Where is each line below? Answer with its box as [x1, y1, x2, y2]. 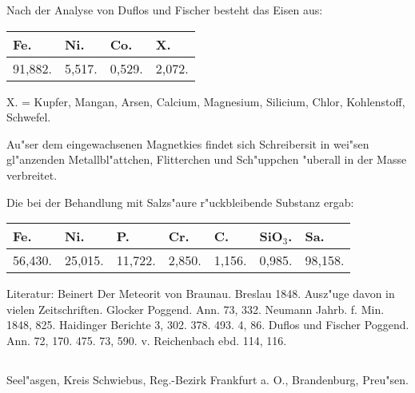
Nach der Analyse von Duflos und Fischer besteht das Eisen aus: [6, 2, 323, 18]
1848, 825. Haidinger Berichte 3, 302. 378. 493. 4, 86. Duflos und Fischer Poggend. [6, 316, 409, 333]
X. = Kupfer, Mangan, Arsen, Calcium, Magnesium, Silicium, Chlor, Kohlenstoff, [6, 93, 405, 109]
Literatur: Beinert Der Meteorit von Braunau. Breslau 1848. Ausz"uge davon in [6, 285, 395, 302]
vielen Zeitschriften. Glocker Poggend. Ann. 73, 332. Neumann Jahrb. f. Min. [6, 300, 385, 317]
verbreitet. [6, 166, 58, 183]
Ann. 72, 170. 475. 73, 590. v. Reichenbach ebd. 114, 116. [6, 331, 287, 348]
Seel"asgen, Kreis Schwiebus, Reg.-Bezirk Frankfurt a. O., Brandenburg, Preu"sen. [6, 371, 409, 387]
